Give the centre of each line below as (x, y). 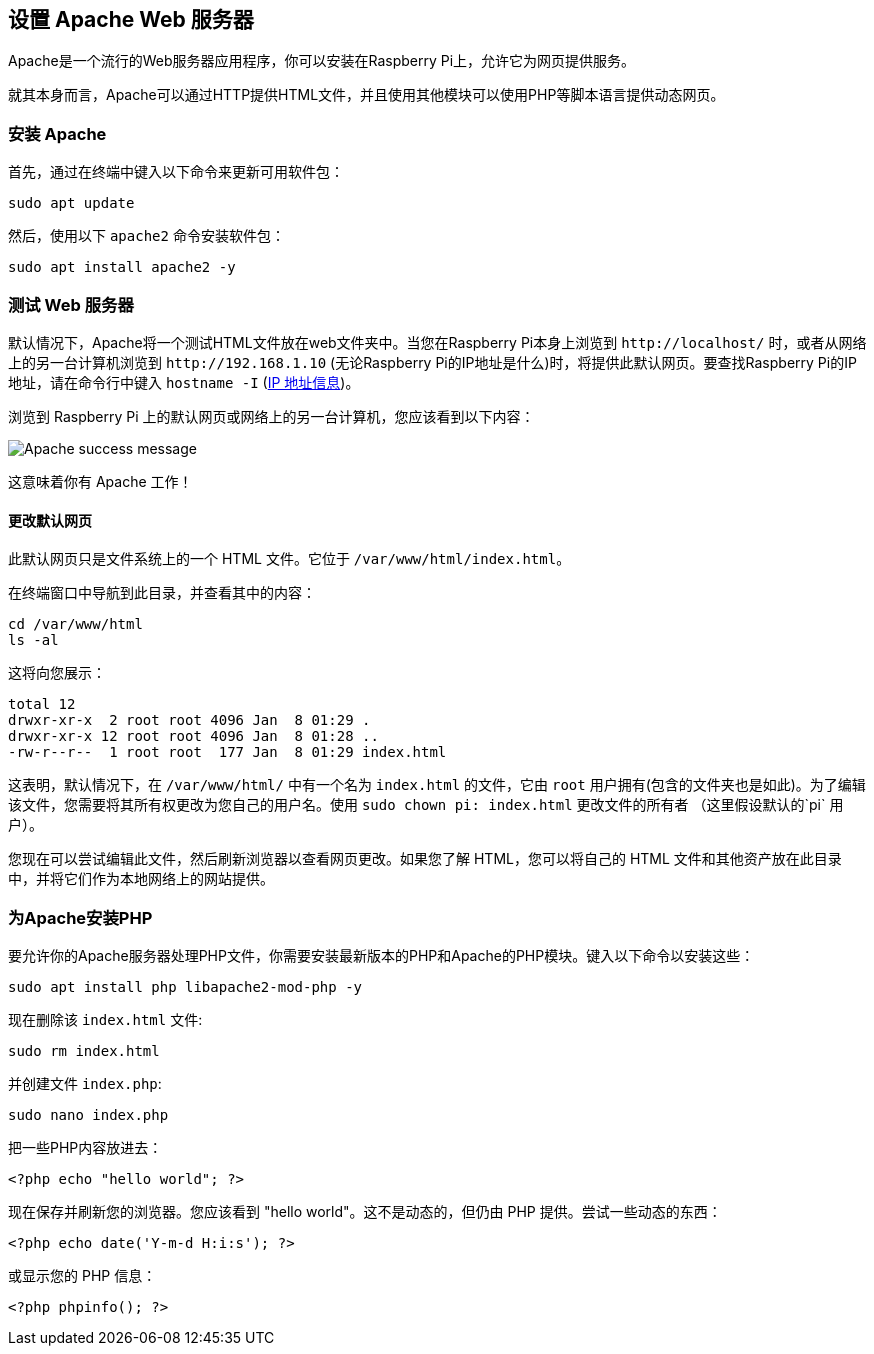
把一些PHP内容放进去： (85, 1147)
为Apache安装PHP (80, 917)
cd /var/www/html (75, 624)
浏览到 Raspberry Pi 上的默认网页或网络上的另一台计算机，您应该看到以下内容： (271, 416)
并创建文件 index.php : (85, 1083)
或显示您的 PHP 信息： (82, 1275)
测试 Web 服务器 (71, 304)
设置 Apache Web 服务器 (131, 19)
